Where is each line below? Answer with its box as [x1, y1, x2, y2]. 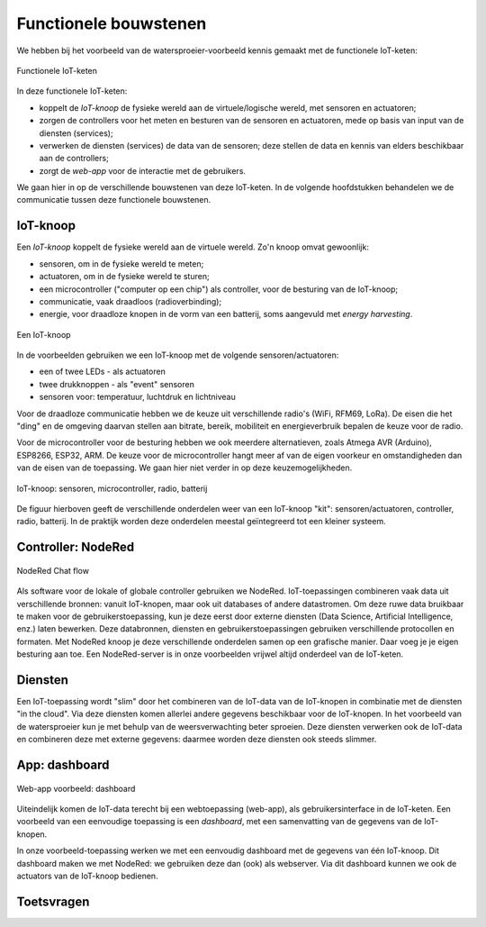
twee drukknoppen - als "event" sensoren [39, 378, 195, 389]
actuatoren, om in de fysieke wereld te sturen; [39, 271, 211, 282]
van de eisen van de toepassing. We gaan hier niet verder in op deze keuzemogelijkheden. [16, 462, 353, 473]
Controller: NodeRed [16, 540, 135, 555]
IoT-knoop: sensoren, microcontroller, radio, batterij [16, 483, 208, 494]
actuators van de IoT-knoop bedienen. [16, 870, 158, 881]
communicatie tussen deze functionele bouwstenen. [16, 195, 211, 205]
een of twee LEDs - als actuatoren [39, 366, 166, 377]
